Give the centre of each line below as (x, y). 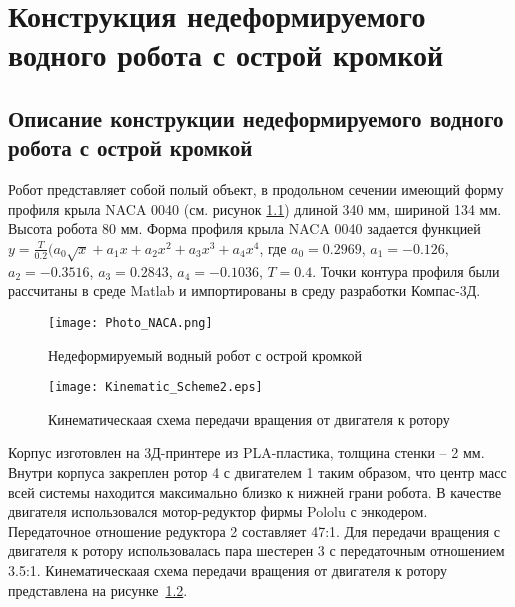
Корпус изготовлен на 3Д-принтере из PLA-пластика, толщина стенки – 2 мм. (246, 452)
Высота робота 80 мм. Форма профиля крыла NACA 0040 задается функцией (244, 228)
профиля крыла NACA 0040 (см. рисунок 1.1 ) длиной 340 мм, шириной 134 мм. (255, 208)
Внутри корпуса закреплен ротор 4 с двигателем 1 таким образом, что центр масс (257, 471)
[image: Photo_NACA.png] (130, 322)
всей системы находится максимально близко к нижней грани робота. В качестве (255, 491)
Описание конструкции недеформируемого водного (256, 117)
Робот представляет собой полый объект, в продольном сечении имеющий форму (256, 189)
